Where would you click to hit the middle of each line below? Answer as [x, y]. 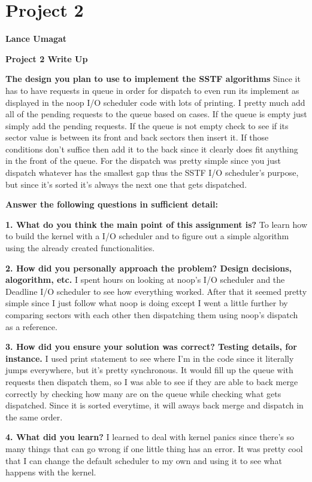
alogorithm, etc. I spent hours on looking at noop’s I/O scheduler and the [145, 280]
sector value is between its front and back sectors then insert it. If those [137, 137]
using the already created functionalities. [80, 248]
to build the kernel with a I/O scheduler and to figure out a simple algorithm [147, 236]
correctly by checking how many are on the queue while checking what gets [143, 393]
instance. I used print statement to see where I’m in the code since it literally [150, 358]
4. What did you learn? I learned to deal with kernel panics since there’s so [150, 437]
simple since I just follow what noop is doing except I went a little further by [147, 303]
